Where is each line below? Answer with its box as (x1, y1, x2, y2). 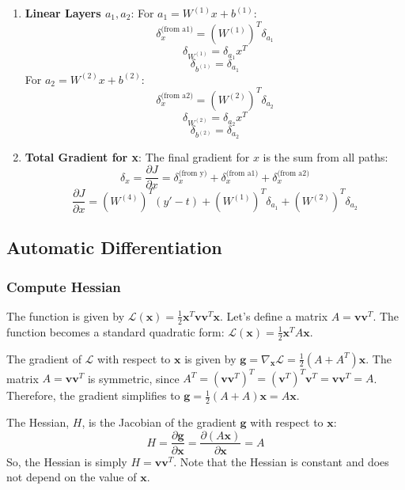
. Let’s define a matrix (220, 307, 328, 324)
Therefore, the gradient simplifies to (6, 387, 180, 404)
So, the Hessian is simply (6, 453, 127, 469)
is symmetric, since (87, 370, 180, 386)
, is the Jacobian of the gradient (81, 413, 237, 430)
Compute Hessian (6, 276, 121, 296)
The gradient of (6, 350, 81, 367)
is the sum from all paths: (263, 148, 388, 165)
